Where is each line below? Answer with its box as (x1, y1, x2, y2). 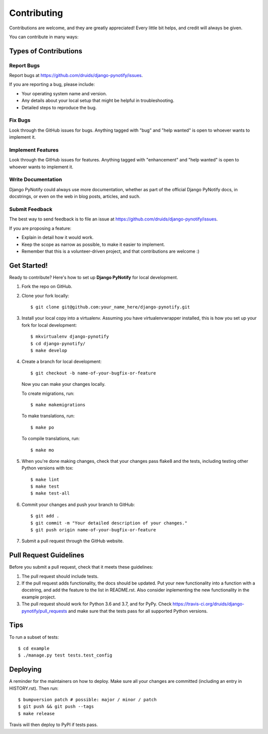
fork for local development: (21, 322, 77, 328)
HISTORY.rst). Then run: (9, 685, 59, 691)
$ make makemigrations (30, 402, 86, 407)
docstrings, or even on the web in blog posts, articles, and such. (9, 194, 141, 200)
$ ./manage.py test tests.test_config (18, 653, 113, 658)
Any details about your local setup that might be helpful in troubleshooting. (21, 97, 175, 104)
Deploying (9, 665, 42, 674)
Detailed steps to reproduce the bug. (21, 104, 97, 110)
